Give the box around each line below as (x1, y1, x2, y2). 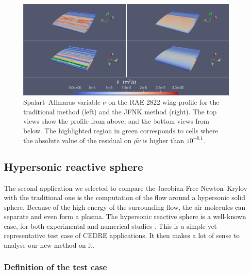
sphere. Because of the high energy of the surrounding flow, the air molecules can (4, 201, 246, 212)
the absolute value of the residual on (23, 135, 132, 145)
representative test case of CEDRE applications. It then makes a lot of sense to (4, 230, 240, 240)
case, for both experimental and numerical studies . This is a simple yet (4, 220, 217, 231)
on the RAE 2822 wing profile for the (108, 97, 219, 107)
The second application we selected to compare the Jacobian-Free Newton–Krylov (4, 183, 248, 193)
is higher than (143, 135, 184, 145)
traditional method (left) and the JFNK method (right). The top (23, 106, 217, 116)
